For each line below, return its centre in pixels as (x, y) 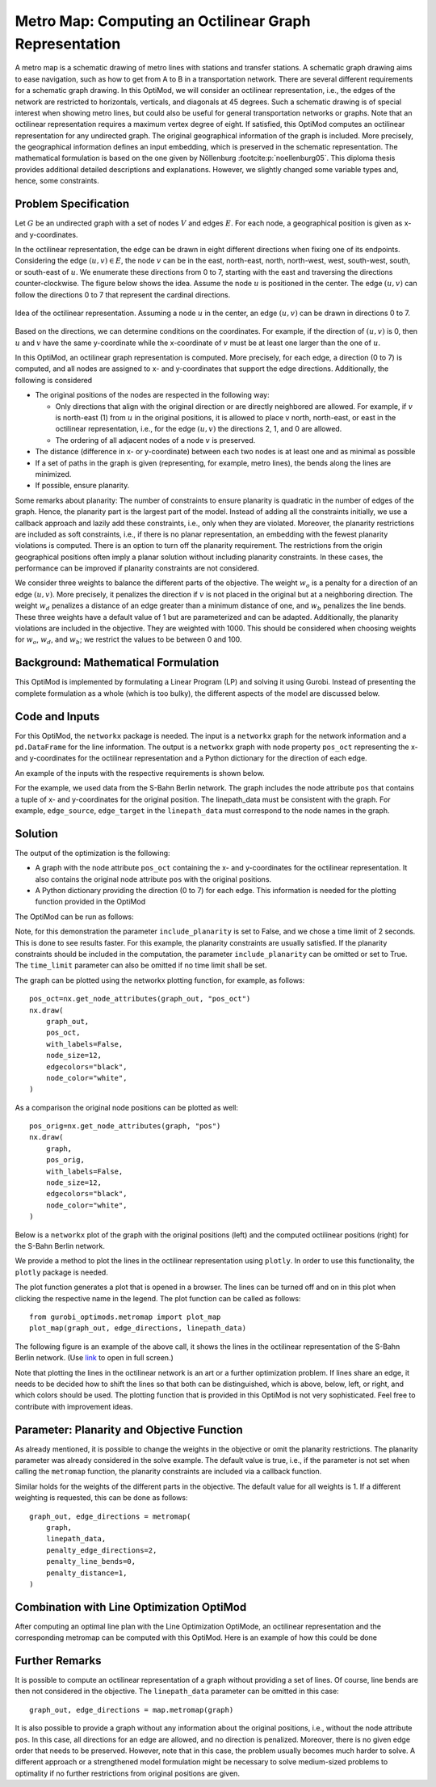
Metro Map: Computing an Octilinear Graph (163, 21)
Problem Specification (72, 204)
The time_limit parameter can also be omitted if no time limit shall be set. (141, 965)
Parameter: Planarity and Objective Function (129, 1429)
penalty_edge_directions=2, (101, 1550)
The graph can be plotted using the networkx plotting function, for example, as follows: (160, 980)
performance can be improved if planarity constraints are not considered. (137, 568)
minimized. (53, 474)
